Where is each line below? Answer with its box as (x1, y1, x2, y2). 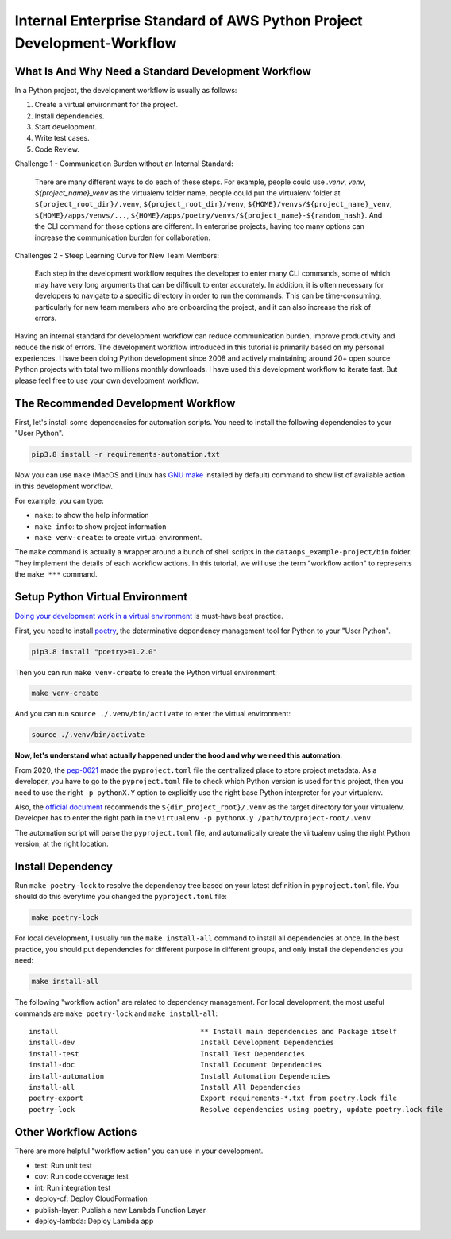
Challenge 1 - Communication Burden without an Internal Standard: (14, 159, 233, 168)
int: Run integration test (34, 1183, 111, 1192)
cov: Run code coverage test (34, 1171, 129, 1181)
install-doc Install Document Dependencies (29, 1060, 322, 1070)
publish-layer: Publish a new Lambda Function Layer (34, 1205, 206, 1214)
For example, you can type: (14, 496, 104, 505)
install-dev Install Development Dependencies (29, 1038, 335, 1048)
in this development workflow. (14, 481, 113, 491)
